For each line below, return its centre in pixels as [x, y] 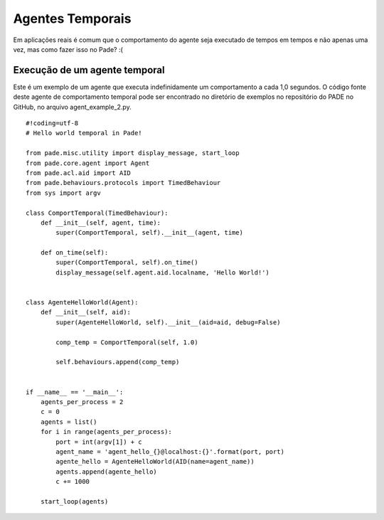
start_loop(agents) [74, 501]
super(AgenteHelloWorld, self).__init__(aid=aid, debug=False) [168, 322]
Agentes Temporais [72, 18]
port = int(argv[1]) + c [99, 442]
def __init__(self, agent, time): [101, 223]
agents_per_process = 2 [82, 402]
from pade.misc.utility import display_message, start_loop [133, 153]
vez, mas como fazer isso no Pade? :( [68, 49]
